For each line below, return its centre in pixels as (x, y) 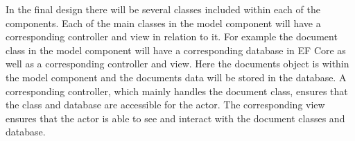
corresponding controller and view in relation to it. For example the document (172, 36)
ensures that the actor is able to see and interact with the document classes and (175, 118)
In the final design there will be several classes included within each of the (163, 9)
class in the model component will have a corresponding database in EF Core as (176, 50)
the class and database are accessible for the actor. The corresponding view (165, 105)
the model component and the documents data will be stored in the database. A (176, 77)
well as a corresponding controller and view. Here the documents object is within (177, 64)
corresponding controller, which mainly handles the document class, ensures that (177, 91)
